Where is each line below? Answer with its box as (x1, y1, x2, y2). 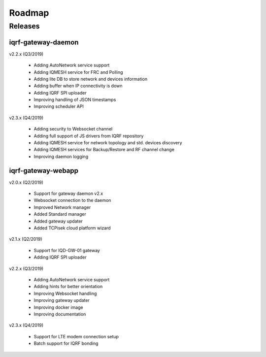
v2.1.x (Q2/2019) (9, 236, 42, 242)
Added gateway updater (33, 218, 83, 224)
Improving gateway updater (33, 297, 90, 303)
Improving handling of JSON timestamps (33, 97, 116, 103)
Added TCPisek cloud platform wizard (33, 225, 111, 231)
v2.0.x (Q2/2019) (9, 179, 44, 185)
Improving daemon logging (33, 153, 89, 160)
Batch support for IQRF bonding (33, 340, 99, 347)
